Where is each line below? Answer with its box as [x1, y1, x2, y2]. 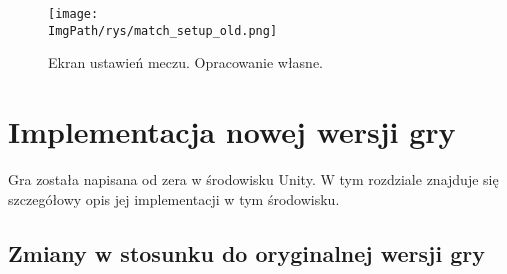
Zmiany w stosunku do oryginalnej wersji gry [8, 237, 485, 268]
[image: [48, 7, 99, 21]
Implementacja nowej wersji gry [8, 111, 456, 152]
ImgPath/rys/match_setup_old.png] [48, 23, 278, 38]
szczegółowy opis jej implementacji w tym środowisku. [8, 188, 340, 209]
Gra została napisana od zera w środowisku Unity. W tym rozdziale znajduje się [8, 169, 499, 190]
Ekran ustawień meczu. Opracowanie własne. [48, 52, 324, 73]
